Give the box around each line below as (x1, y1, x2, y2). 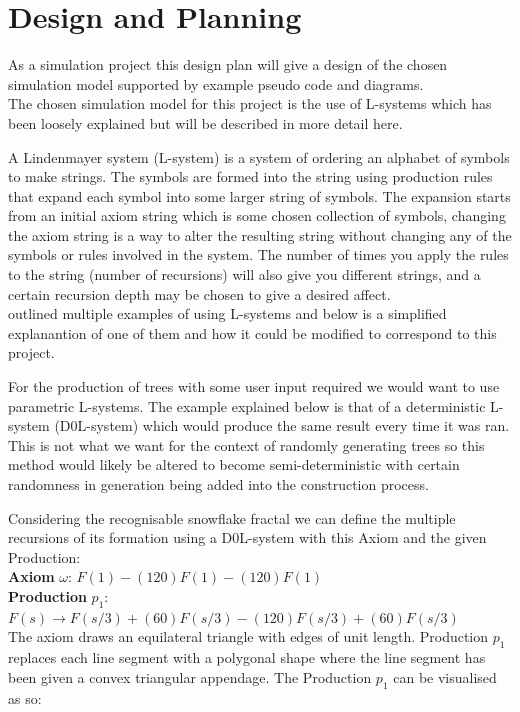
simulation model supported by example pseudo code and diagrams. (8, 73, 424, 94)
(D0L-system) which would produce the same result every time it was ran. (54, 415, 510, 436)
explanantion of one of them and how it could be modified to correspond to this (8, 322, 497, 343)
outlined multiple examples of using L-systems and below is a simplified (8, 303, 447, 324)
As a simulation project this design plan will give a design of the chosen (8, 54, 448, 75)
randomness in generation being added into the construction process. (8, 474, 429, 494)
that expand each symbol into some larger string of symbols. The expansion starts (8, 185, 511, 206)
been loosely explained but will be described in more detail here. (8, 112, 403, 133)
